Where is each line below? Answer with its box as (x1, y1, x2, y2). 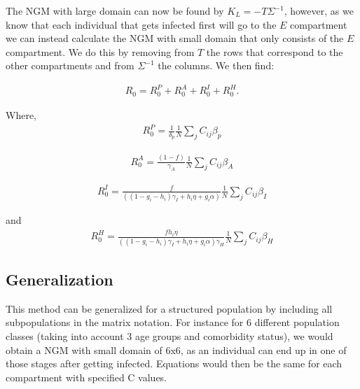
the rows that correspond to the (206, 44, 343, 59)
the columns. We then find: (158, 58, 275, 73)
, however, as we (284, 3, 354, 17)
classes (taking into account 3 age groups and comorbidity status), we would (6, 328, 333, 343)
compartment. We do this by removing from (6, 44, 195, 59)
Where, (6, 107, 36, 122)
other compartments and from (6, 58, 134, 73)
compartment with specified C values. (6, 369, 167, 384)
